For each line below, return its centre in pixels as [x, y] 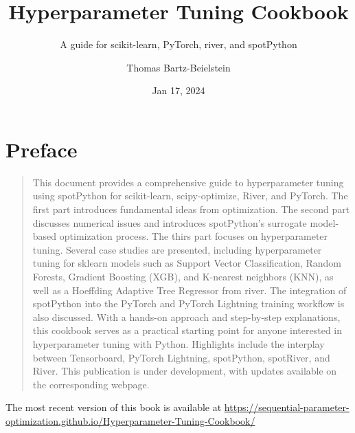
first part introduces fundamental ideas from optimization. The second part [191, 209]
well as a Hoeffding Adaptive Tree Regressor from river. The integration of [190, 290]
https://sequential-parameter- [287, 407]
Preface [42, 149]
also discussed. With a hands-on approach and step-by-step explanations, [186, 317]
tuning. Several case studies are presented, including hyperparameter [177, 249]
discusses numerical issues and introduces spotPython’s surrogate [170, 222]
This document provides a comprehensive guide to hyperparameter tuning [188, 182]
